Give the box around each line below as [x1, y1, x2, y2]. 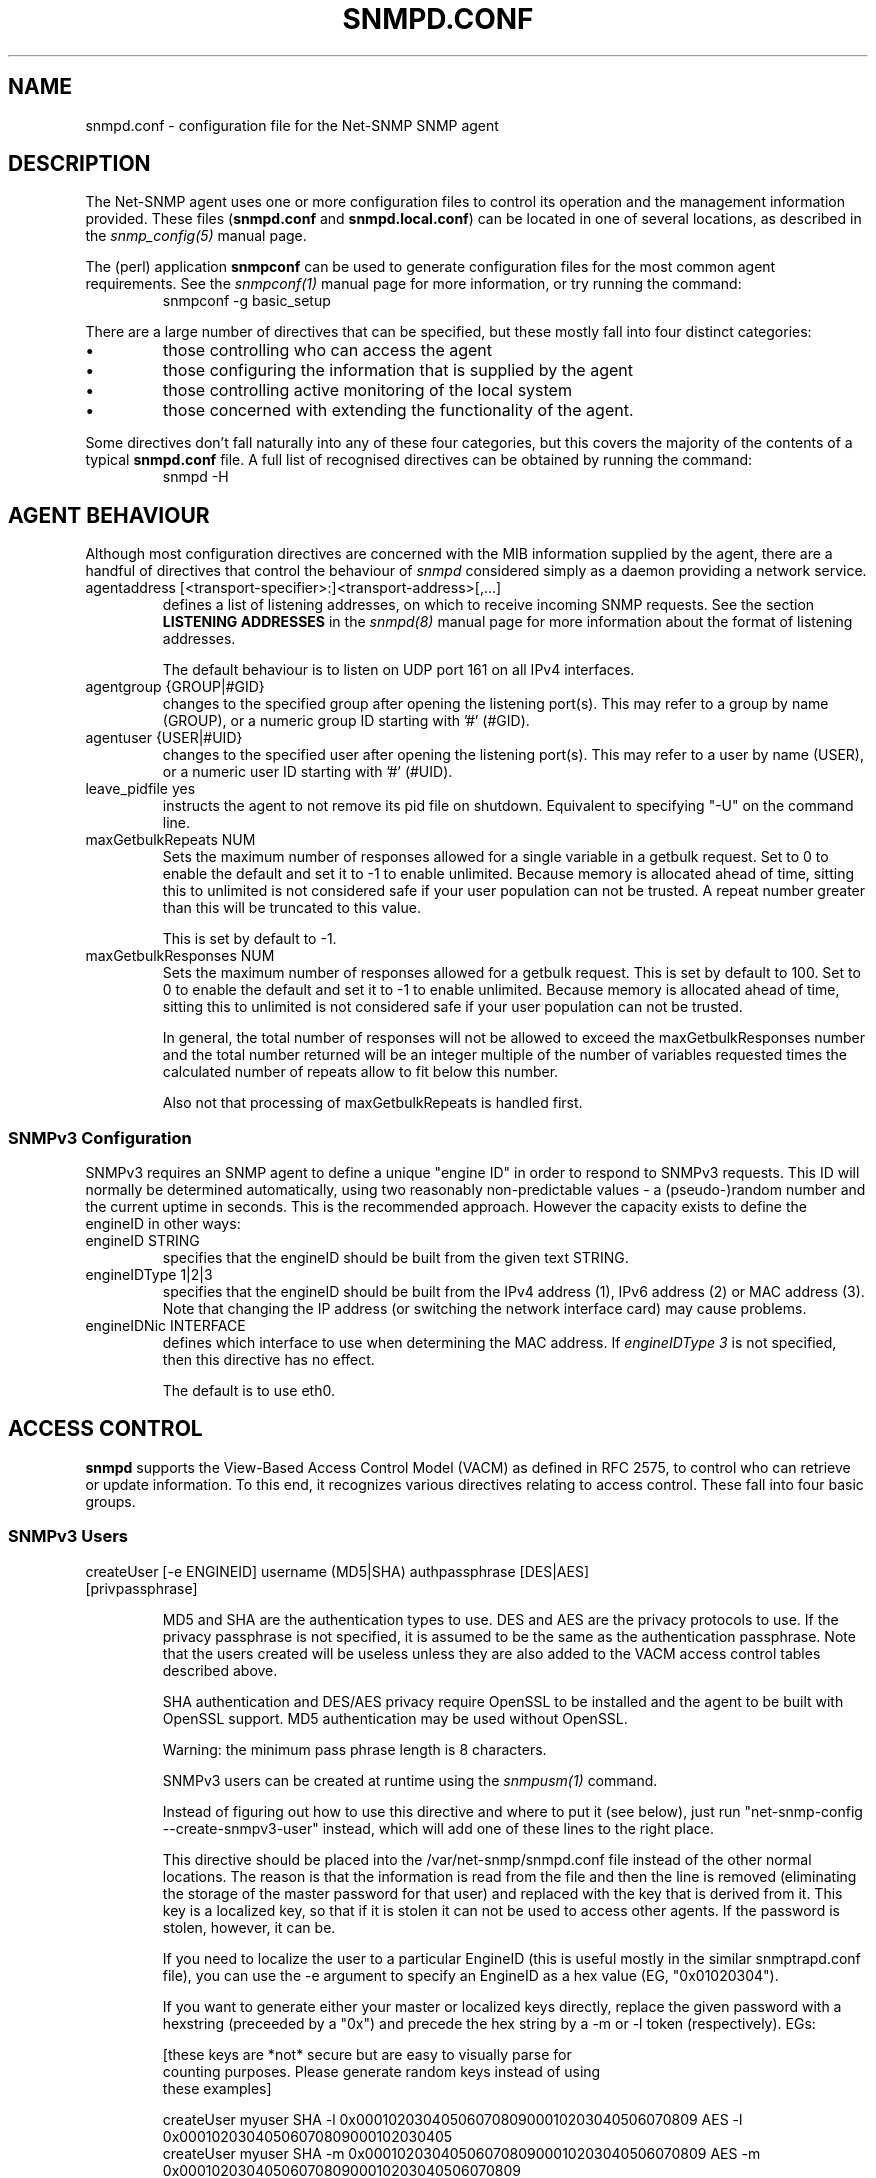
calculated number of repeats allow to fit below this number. [162, 1063, 559, 1081]
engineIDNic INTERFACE [85, 1317, 246, 1335]
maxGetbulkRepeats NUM [85, 831, 256, 849]
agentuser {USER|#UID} [85, 729, 243, 747]
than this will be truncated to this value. [162, 899, 421, 917]
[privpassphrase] [85, 1579, 198, 1597]
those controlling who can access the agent [163, 340, 493, 361]
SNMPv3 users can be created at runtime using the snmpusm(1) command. [162, 1771, 658, 1789]
